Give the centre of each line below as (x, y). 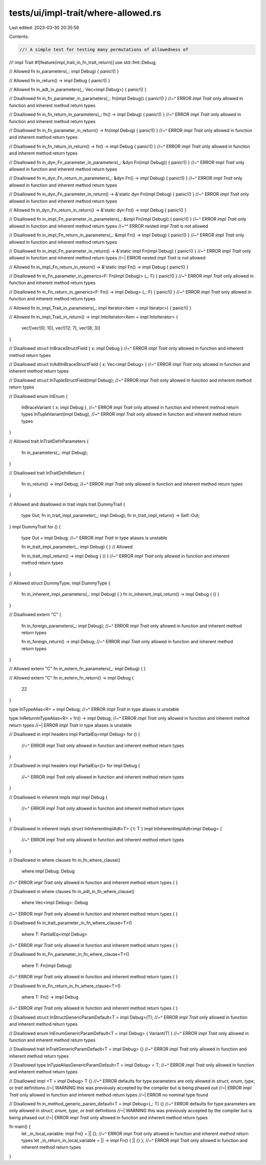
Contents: (19, 36)
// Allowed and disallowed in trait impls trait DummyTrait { (67, 504)
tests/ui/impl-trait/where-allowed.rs (85, 13)
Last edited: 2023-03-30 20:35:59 (44, 28)
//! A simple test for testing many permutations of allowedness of (104, 49)
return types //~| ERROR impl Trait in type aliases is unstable (70, 725)
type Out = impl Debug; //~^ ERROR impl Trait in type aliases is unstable (94, 538)
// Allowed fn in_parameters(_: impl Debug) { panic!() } (64, 71)
